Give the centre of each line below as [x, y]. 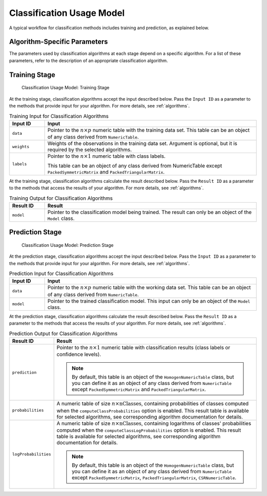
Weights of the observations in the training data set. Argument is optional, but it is [142, 144]
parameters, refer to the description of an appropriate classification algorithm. [89, 60]
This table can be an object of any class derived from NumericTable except [135, 165]
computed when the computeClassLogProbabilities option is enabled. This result [149, 430]
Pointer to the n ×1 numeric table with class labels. [106, 156]
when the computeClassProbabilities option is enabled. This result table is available [153, 410]
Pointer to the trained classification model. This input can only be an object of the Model [149, 301]
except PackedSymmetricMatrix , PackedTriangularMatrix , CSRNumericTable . [154, 478]
